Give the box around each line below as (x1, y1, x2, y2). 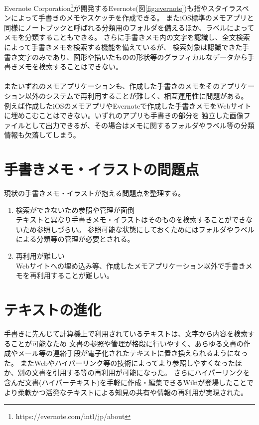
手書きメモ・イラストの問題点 (4, 159, 199, 179)
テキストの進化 (4, 299, 102, 320)
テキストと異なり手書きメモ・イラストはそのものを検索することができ (15, 214, 246, 225)
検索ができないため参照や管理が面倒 (15, 204, 134, 215)
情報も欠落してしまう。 (4, 130, 80, 140)
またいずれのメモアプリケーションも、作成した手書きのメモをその (4, 81, 220, 91)
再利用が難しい (15, 251, 65, 261)
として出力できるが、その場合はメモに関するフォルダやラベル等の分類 (24, 120, 255, 130)
